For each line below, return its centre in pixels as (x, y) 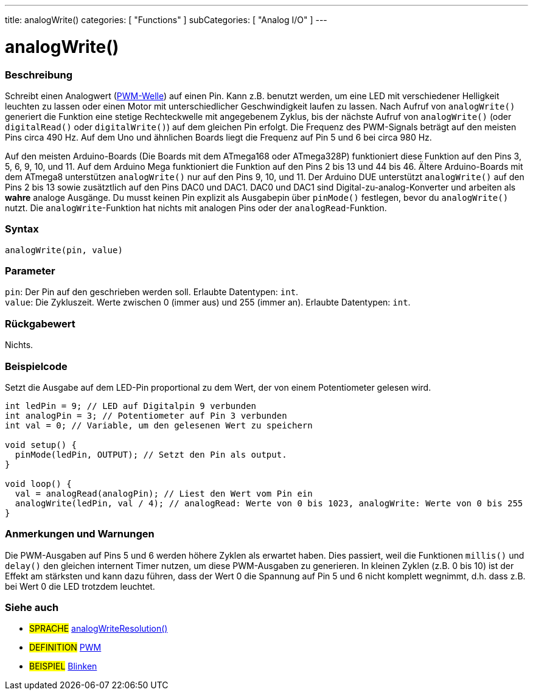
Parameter (30, 271)
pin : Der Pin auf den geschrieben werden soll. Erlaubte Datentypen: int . (152, 292)
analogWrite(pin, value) (64, 250)
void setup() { (41, 445)
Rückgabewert (40, 323)
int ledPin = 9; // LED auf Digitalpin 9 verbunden (131, 406)
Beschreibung (39, 75)
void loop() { (38, 484)
